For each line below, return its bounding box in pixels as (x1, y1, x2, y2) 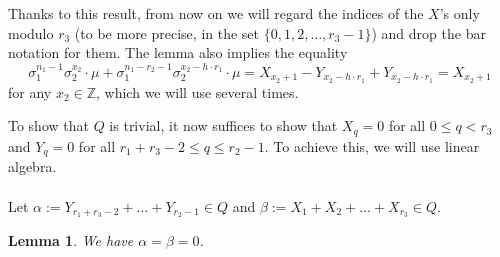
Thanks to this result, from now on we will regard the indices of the (8, 3, 424, 23)
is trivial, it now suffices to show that (109, 115, 338, 136)
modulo (8, 22, 54, 43)
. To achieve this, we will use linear (264, 135, 480, 156)
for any (8, 81, 52, 102)
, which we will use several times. (96, 81, 299, 102)
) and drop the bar (371, 22, 486, 43)
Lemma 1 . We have (8, 230, 134, 251)
